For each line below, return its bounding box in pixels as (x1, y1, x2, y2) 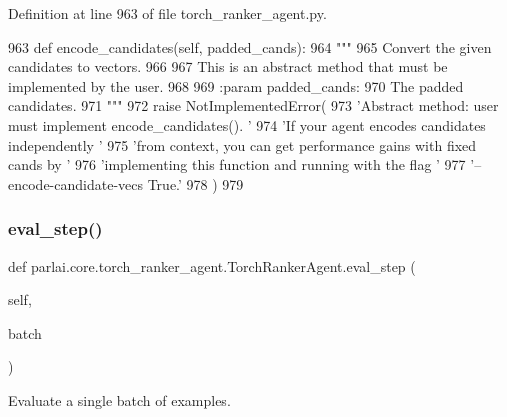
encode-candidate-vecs (8, 173, 144, 194)
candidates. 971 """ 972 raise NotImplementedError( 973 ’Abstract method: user (8, 95, 499, 116)
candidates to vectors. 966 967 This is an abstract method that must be (8, 56, 448, 77)
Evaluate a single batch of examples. (8, 389, 231, 410)
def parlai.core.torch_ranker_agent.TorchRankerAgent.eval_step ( (8, 255, 416, 276)
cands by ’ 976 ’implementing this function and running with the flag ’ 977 (8, 154, 466, 175)
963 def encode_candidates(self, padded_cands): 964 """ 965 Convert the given (8, 36, 492, 57)
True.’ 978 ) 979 (147, 173, 244, 194)
